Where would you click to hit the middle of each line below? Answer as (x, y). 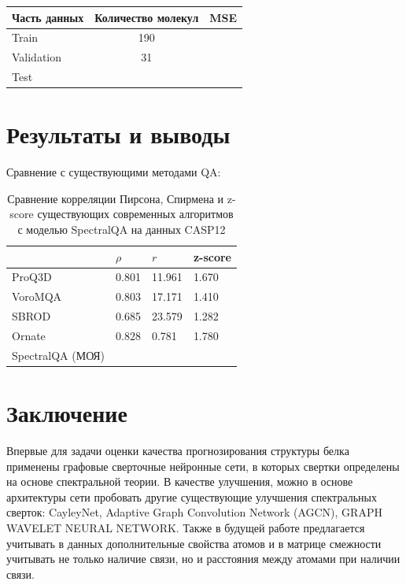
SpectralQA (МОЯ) (59, 355)
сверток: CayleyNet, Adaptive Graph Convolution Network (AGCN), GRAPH (194, 512)
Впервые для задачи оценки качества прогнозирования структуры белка (178, 451)
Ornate (29, 335)
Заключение (67, 413)
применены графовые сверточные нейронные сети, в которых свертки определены (203, 466)
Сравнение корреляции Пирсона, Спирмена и (116, 198)
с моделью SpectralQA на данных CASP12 (122, 230)
